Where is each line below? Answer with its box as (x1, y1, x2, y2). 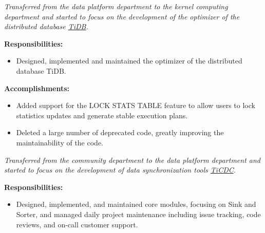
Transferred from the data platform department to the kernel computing (4, 1, 228, 11)
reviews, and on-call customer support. (16, 219, 138, 229)
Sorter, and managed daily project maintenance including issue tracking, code (16, 208, 261, 219)
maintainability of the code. (16, 137, 103, 147)
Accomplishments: (4, 82, 70, 93)
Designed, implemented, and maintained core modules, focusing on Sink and (16, 199, 256, 209)
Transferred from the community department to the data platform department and (4, 154, 260, 165)
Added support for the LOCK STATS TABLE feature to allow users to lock (16, 100, 255, 111)
